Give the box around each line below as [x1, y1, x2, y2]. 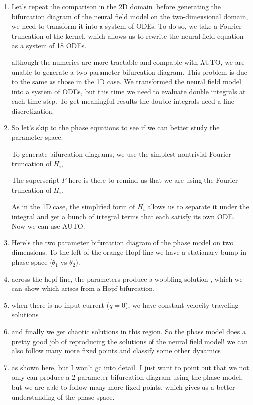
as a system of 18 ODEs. [11, 40, 87, 51]
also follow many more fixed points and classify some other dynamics [11, 346, 221, 356]
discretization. [11, 105, 54, 116]
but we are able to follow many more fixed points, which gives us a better [11, 382, 235, 392]
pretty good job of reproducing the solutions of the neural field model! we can [11, 336, 248, 346]
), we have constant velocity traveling [125, 299, 239, 310]
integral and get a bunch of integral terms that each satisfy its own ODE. [11, 211, 235, 221]
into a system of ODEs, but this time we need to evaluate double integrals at [11, 86, 246, 96]
